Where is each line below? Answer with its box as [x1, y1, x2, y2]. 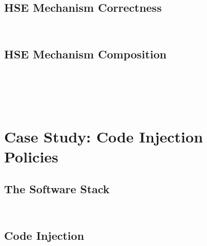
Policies [4, 146, 58, 167]
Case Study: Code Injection [4, 126, 203, 147]
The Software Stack [4, 181, 110, 197]
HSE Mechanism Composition [4, 46, 167, 61]
